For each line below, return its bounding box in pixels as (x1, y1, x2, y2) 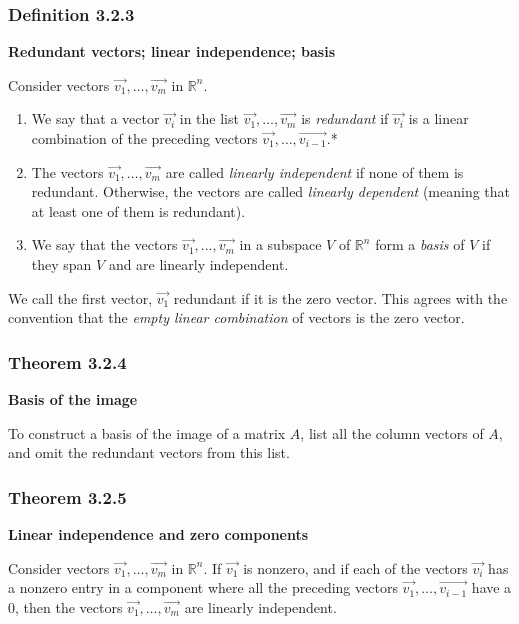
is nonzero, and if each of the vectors (243, 557, 468, 578)
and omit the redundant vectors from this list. (8, 442, 290, 463)
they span (31, 253, 92, 274)
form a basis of (375, 234, 465, 255)
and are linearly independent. (108, 253, 289, 274)
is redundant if (301, 108, 389, 129)
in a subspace (239, 234, 322, 255)
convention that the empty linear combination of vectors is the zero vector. (8, 307, 465, 328)
